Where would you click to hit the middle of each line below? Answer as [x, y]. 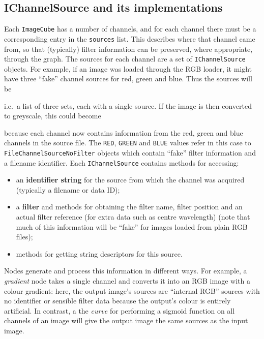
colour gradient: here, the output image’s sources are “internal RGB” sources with [132, 290]
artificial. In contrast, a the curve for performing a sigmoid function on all [120, 310]
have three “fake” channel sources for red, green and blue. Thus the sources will [128, 79]
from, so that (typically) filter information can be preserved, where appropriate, [128, 49]
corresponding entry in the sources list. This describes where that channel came [130, 38]
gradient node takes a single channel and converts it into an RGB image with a [127, 281]
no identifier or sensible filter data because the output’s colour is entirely [118, 301]
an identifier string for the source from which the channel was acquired [130, 180]
